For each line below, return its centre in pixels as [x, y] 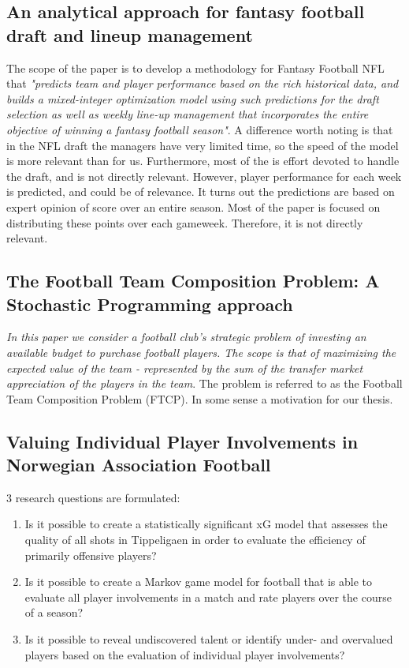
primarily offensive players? [91, 555]
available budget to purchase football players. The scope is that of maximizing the [201, 352]
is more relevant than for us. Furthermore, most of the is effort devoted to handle [203, 161]
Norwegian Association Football [139, 465]
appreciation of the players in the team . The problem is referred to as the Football [204, 383]
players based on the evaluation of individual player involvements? [185, 654]
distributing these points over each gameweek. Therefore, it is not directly [185, 222]
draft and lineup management [130, 34]
